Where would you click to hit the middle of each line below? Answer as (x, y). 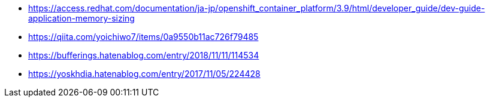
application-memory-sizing (81, 18)
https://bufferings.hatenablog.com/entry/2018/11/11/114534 (144, 55)
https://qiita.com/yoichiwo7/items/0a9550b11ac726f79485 (143, 37)
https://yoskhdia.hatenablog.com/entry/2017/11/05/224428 (144, 74)
